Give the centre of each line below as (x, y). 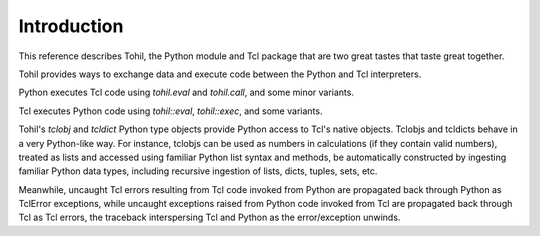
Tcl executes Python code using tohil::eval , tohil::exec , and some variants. (170, 111)
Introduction (71, 26)
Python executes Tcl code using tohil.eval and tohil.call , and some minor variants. (186, 92)
